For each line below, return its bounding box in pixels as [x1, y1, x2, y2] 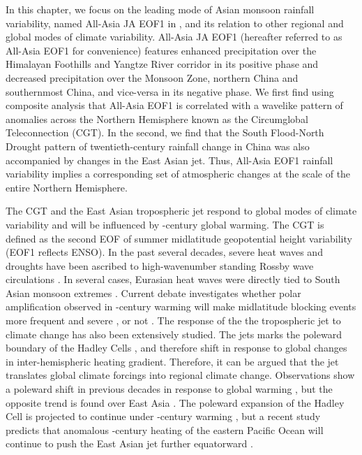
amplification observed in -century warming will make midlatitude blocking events [6, 299, 356, 314]
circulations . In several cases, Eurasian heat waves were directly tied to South [6, 272, 340, 287]
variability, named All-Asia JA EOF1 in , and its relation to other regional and [6, 15, 344, 30]
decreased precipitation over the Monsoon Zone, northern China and [6, 70, 299, 85]
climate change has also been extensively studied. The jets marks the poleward [6, 326, 342, 341]
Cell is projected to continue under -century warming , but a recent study [6, 409, 321, 424]
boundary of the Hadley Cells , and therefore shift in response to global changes [6, 340, 347, 355]
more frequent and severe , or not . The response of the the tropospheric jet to [6, 313, 341, 328]
